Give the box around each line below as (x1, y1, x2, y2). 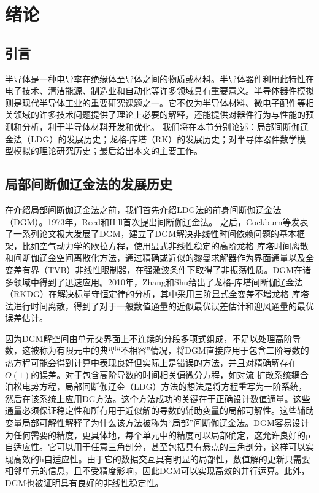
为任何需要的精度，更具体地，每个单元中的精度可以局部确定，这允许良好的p (5, 428, 310, 441)
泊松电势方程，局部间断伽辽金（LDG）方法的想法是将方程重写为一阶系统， (5, 380, 307, 393)
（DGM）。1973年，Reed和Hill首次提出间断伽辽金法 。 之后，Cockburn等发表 (5, 215, 309, 228)
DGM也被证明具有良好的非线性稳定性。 (5, 476, 164, 489)
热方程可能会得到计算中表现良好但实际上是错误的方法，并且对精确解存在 (5, 356, 297, 369)
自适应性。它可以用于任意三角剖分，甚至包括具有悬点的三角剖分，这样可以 (5, 440, 306, 453)
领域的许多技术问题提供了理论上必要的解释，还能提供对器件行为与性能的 (13, 108, 306, 121)
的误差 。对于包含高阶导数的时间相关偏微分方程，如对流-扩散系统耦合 (31, 368, 309, 381)
